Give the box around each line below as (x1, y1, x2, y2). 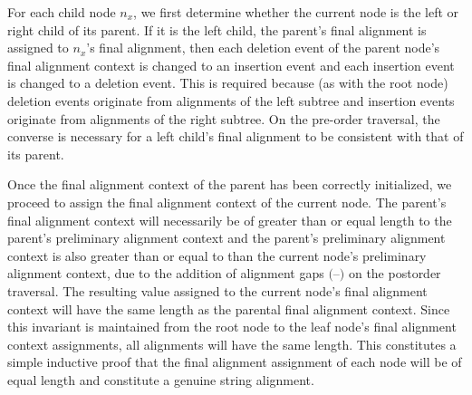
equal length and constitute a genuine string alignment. (7, 370, 314, 389)
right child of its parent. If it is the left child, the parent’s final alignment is (7, 20, 427, 39)
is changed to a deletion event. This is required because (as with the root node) (7, 73, 448, 92)
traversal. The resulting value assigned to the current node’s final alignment (7, 281, 428, 300)
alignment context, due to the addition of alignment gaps (7, 264, 324, 283)
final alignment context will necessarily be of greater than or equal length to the (7, 210, 452, 229)
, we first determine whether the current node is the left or (133, 3, 459, 21)
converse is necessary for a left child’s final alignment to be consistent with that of (7, 127, 464, 146)
